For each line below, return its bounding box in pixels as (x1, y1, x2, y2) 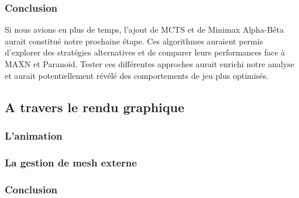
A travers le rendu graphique (5, 98, 185, 116)
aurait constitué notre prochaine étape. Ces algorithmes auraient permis (5, 34, 263, 47)
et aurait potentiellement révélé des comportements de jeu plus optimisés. (5, 69, 269, 81)
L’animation (5, 128, 63, 143)
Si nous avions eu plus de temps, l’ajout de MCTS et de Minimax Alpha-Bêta (5, 23, 284, 36)
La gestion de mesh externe (5, 155, 137, 169)
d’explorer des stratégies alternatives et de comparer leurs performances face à (5, 46, 286, 58)
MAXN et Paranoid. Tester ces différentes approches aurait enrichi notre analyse (5, 58, 294, 70)
